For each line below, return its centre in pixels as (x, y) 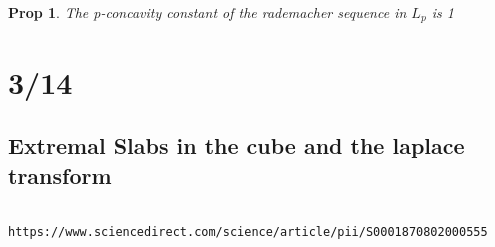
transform (60, 174)
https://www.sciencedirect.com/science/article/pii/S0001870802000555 (248, 232)
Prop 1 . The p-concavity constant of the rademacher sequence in (207, 12)
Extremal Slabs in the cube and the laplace (236, 145)
